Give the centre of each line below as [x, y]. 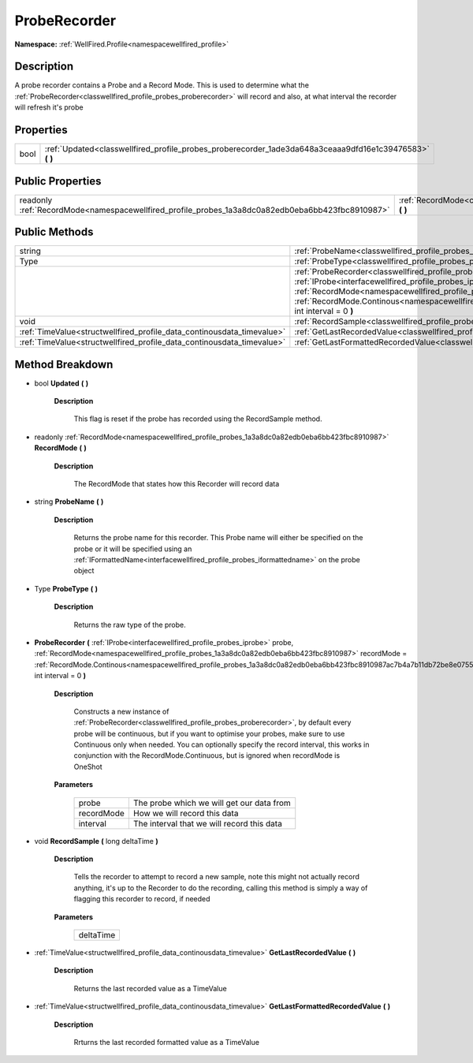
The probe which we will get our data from [212, 803]
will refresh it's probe [49, 107]
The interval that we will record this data [208, 823]
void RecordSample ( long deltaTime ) [96, 841]
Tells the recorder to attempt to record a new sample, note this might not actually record [217, 877]
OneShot [88, 766]
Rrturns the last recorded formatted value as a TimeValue [167, 1042]
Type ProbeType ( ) [66, 588]
